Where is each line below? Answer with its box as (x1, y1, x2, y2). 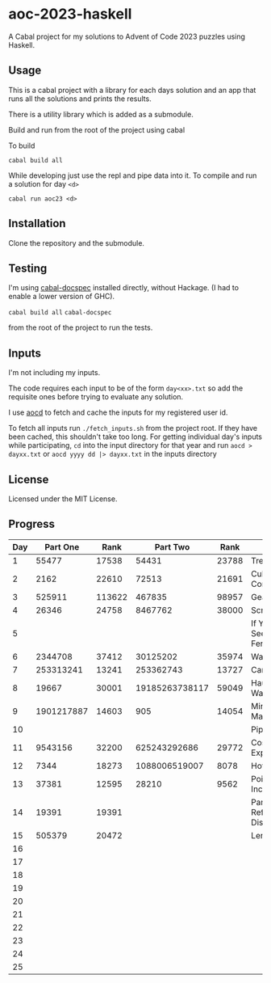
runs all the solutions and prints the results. (8, 94, 152, 103)
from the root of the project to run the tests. (8, 323, 153, 332)
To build (8, 141, 35, 150)
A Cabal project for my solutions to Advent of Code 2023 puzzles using (8, 32, 246, 41)
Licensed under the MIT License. (8, 494, 118, 504)
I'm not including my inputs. (8, 368, 101, 378)
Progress (8, 517, 55, 531)
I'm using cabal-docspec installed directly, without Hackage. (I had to (8, 283, 240, 293)
